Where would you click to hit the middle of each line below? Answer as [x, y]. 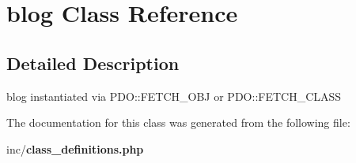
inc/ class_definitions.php [75, 148]
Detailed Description [93, 63]
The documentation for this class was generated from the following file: [178, 122]
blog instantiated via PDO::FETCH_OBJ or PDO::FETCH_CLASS [174, 96]
